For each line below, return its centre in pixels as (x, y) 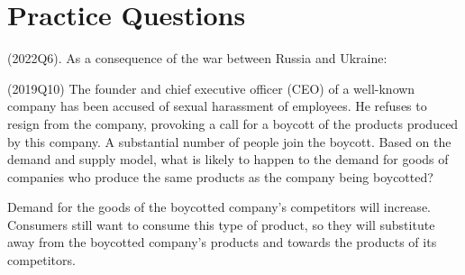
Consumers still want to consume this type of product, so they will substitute (221, 224)
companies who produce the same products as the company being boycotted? (220, 176)
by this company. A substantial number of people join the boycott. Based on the (229, 141)
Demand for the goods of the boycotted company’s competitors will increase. (219, 207)
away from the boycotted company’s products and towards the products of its (222, 242)
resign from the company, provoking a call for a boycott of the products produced (233, 123)
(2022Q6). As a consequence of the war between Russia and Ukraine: (197, 58)
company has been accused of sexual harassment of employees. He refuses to (217, 106)
